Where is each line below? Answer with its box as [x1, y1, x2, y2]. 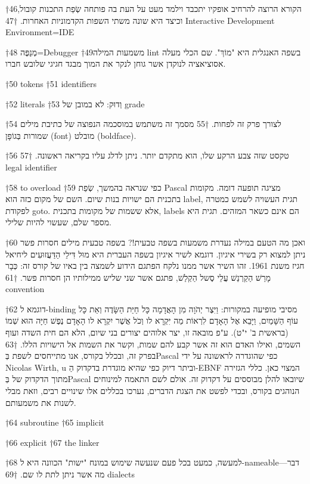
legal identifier [5, 160, 57, 173]
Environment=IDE [5, 26, 75, 38]
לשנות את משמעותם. [5, 396, 76, 408]
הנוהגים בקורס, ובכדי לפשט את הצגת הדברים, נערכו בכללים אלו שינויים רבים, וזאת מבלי [5, 384, 300, 397]
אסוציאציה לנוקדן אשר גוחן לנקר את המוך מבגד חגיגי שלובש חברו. [5, 57, 226, 70]
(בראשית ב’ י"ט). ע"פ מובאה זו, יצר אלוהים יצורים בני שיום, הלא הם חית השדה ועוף [5, 326, 289, 339]
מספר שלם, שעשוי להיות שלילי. [5, 216, 111, 228]
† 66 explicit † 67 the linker [5, 436, 100, 448]
